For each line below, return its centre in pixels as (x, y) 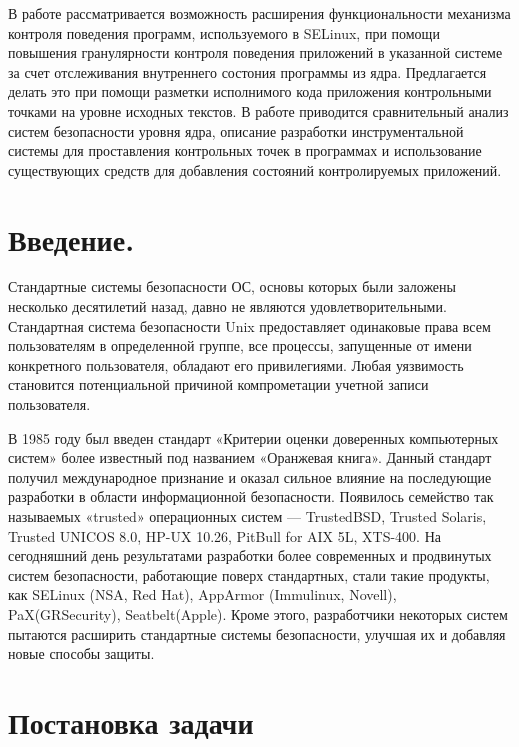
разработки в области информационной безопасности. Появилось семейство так (251, 496)
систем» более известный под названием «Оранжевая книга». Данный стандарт (250, 457)
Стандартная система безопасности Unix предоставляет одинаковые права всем (249, 325)
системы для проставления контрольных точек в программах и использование (245, 150)
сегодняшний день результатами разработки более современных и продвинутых (250, 555)
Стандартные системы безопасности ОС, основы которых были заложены (232, 286)
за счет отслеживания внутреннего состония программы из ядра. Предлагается (247, 71)
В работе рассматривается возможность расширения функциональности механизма (259, 13)
